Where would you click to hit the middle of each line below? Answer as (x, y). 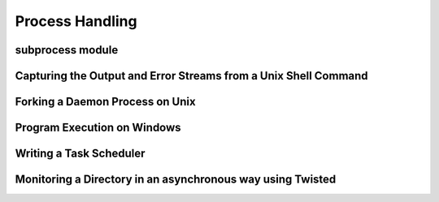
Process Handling (76, 21)
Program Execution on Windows (98, 128)
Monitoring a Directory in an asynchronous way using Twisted (176, 180)
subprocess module (67, 50)
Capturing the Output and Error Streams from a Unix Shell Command (192, 76)
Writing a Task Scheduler (80, 154)
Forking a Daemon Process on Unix (105, 102)
